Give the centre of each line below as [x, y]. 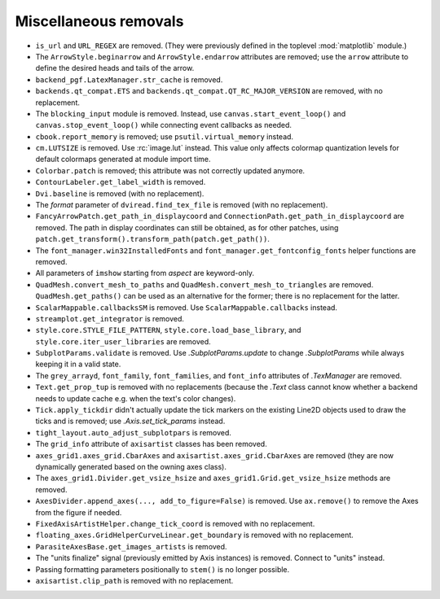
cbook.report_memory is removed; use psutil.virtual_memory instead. [164, 136]
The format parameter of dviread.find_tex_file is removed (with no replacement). [182, 205]
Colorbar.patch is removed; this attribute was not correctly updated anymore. [170, 170]
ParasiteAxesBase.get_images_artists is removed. [131, 546]
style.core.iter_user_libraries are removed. [123, 341]
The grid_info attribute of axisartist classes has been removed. [152, 444]
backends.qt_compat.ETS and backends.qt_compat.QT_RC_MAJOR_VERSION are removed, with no [209, 91]
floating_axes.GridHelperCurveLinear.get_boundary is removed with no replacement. [194, 535]
